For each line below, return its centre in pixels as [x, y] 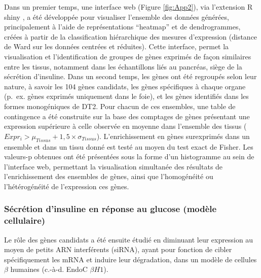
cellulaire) [25, 220]
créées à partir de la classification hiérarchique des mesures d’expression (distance [131, 36]
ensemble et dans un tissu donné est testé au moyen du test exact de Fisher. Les [129, 146]
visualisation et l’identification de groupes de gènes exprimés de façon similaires [128, 56]
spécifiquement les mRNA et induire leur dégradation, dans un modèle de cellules [130, 259]
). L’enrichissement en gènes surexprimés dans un [173, 136]
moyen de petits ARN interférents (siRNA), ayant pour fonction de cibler [118, 249]
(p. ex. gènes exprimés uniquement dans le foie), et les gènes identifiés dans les [126, 96]
